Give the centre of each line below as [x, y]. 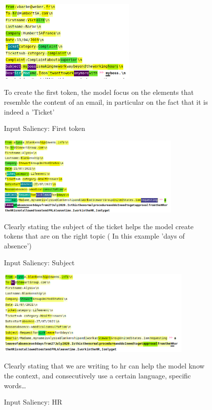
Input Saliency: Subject [39, 262]
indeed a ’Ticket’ [29, 111]
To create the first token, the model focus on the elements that [99, 92]
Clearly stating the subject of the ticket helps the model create [99, 226]
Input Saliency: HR [33, 402]
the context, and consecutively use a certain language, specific [98, 376]
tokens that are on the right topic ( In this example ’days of [94, 236]
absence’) [18, 245]
